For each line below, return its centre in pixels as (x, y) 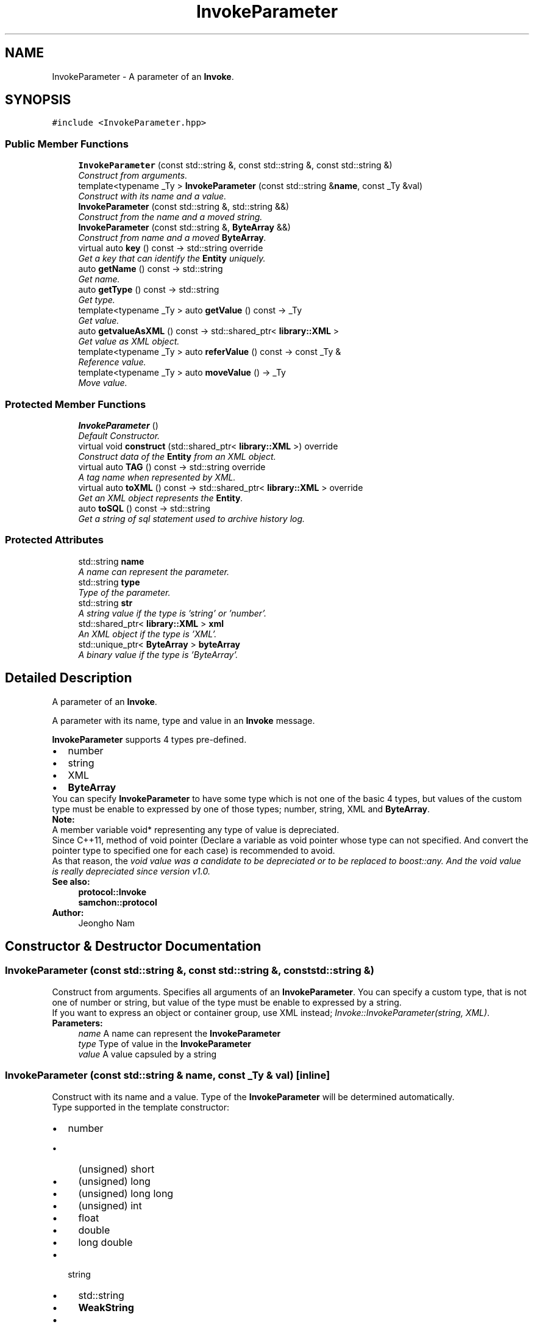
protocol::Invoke (112, 892)
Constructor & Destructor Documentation (133, 946)
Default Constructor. (119, 435)
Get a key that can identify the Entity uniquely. (172, 259)
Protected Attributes (54, 540)
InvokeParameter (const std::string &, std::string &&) (184, 207)
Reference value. (112, 362)
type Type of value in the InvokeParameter (165, 1043)
